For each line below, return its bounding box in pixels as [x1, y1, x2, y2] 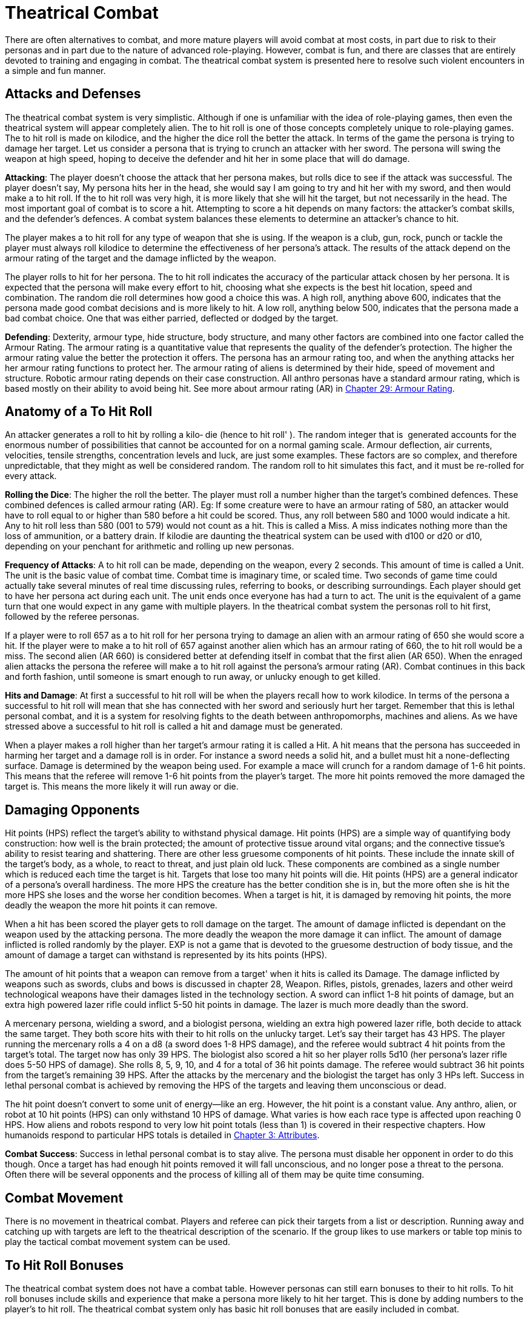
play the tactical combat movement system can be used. [5, 1237, 231, 1247]
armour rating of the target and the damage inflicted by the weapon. [5, 252, 276, 263]
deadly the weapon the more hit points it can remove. [5, 900, 217, 911]
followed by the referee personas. [5, 611, 139, 622]
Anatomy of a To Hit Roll [5, 404, 153, 420]
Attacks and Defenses [5, 86, 141, 102]
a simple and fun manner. [5, 65, 106, 76]
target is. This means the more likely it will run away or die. [5, 781, 239, 792]
